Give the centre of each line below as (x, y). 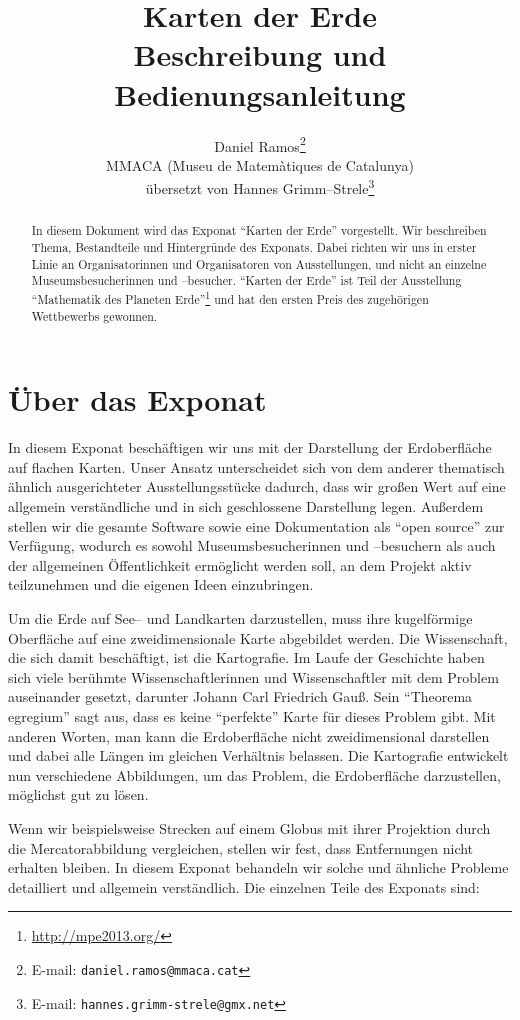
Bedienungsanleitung (260, 93)
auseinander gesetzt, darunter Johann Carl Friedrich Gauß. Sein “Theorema (240, 696)
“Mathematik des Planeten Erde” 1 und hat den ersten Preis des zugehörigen (230, 297)
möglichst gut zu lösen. (78, 794)
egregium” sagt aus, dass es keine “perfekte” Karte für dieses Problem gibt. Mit (252, 715)
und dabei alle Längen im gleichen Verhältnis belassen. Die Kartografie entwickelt (258, 755)
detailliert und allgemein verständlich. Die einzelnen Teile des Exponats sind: (244, 886)
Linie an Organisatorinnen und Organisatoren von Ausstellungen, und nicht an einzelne (259, 263)
